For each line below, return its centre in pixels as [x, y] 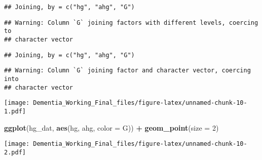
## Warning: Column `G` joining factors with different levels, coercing [131, 23]
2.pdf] [15, 152]
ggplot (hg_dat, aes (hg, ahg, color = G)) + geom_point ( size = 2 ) [111, 127]
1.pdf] [15, 111]
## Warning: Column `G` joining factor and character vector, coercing [127, 71]
